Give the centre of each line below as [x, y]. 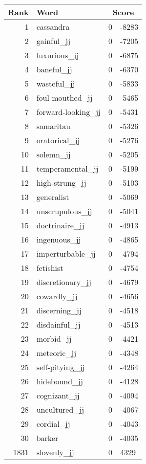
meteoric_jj [56, 353]
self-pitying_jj [61, 367]
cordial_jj [53, 424]
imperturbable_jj [66, 254]
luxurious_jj [58, 55]
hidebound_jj [60, 381]
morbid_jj [54, 339]
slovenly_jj [55, 452]
